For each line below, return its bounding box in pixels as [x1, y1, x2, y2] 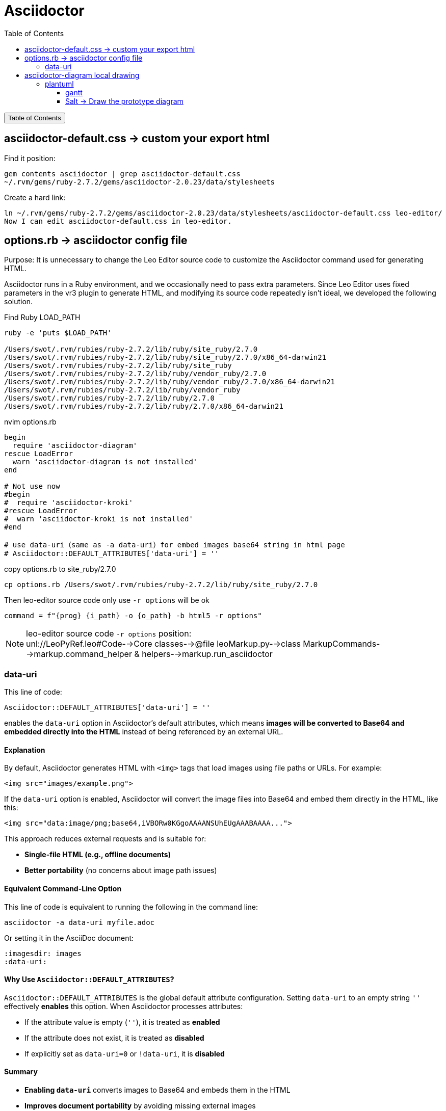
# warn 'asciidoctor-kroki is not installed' [4, 515, 193, 523]
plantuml [45, 79, 74, 88]
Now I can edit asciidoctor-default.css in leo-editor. [4, 217, 232, 225]
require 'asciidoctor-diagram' [12, 441, 138, 450]
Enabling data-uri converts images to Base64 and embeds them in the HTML [24, 1086, 291, 1095]
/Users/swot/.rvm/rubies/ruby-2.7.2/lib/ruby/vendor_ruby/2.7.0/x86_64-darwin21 [4, 378, 335, 386]
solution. [4, 297, 33, 306]
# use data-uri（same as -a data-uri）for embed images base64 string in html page [4, 541, 345, 549]
